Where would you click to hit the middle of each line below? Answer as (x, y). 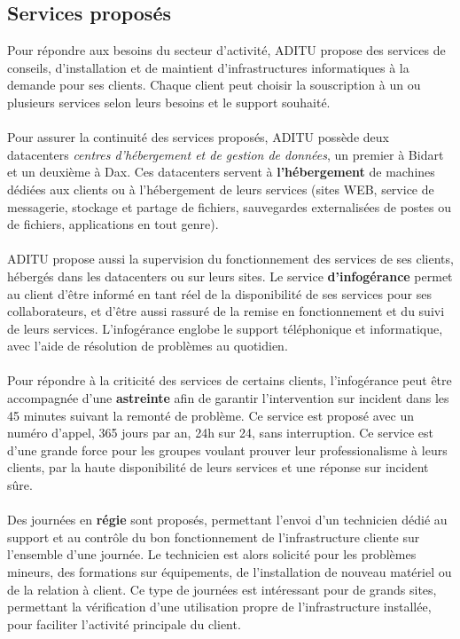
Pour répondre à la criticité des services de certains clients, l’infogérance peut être (230, 380)
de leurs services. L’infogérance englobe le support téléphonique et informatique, (225, 328)
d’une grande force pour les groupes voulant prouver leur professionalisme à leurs (227, 450)
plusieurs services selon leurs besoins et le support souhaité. (169, 102)
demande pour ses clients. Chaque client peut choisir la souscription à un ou (214, 85)
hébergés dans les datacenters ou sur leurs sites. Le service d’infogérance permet (230, 276)
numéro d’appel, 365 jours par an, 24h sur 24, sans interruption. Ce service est (221, 433)
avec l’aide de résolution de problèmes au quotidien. (148, 346)
